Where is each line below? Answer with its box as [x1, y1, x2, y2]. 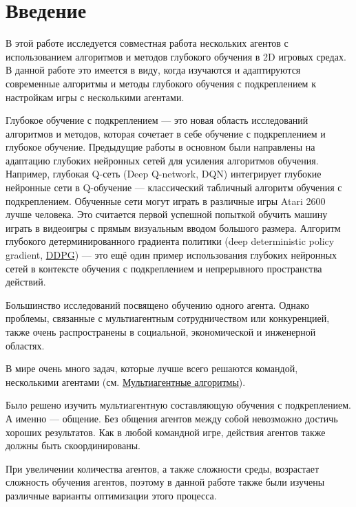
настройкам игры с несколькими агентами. [6, 89, 185, 104]
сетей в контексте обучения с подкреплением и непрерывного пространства [6, 261, 322, 275]
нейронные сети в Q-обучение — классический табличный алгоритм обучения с [6, 180, 342, 195]
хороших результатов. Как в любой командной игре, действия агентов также [6, 424, 326, 439]
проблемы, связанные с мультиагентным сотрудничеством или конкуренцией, [6, 311, 330, 325]
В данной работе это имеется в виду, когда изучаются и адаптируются [6, 63, 301, 77]
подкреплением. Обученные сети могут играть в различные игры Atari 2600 [6, 193, 326, 208]
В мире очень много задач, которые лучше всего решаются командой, [6, 361, 298, 376]
